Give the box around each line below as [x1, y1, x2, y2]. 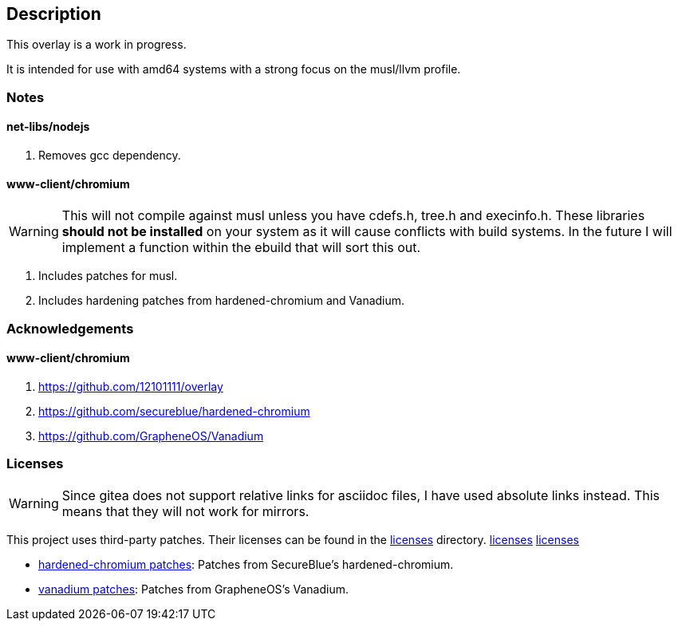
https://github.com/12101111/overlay [38, 379, 223, 393]
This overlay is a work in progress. [6, 37, 187, 52]
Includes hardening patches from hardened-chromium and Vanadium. [38, 294, 405, 308]
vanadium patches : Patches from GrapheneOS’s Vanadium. [38, 582, 349, 596]
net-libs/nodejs [6, 120, 90, 134]
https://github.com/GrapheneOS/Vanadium [38, 428, 264, 443]
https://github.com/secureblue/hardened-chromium [38, 404, 310, 418]
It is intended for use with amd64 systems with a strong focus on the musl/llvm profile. [6, 62, 461, 77]
